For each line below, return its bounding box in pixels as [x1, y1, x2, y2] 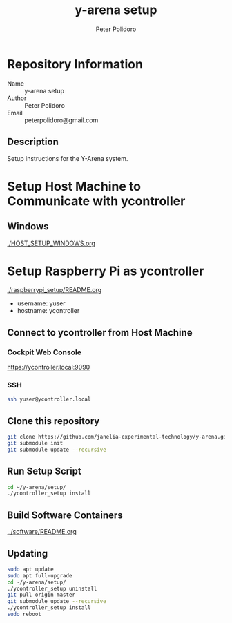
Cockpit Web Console [7, 347, 81, 357]
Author [7, 94, 27, 102]
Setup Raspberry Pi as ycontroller [7, 263, 204, 278]
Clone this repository [7, 415, 100, 427]
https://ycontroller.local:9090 [7, 363, 90, 372]
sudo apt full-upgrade [7, 572, 72, 579]
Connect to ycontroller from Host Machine [7, 327, 193, 338]
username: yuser [17, 299, 66, 307]
